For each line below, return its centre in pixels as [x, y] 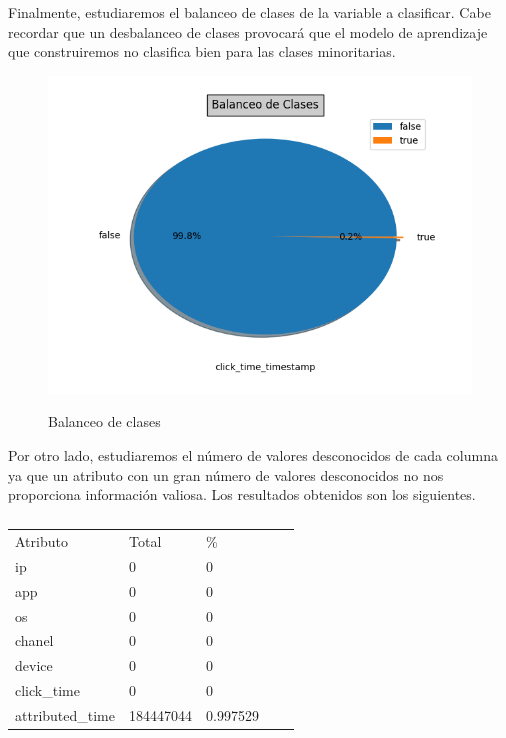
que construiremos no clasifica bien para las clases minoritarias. [202, 51]
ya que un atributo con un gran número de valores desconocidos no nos [226, 474]
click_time [47, 690]
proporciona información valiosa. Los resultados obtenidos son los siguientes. [242, 494]
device [34, 665]
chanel [34, 640]
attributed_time [65, 714]
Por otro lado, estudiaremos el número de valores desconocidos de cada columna [253, 454]
